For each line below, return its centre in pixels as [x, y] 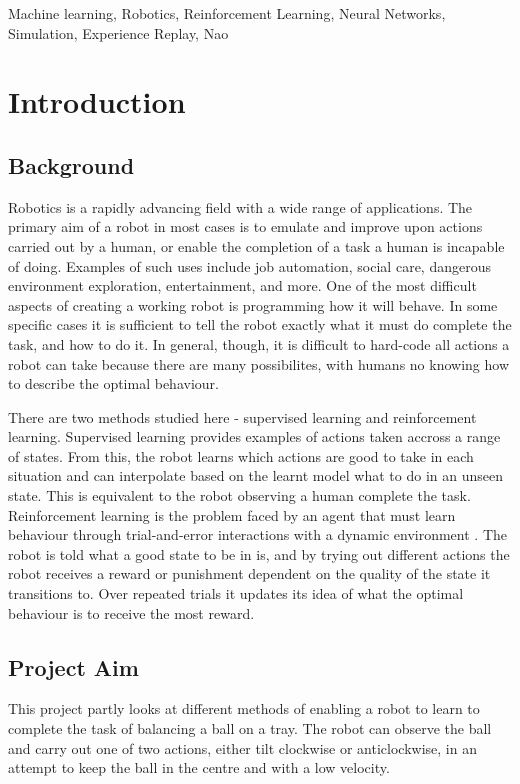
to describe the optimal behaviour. [113, 383]
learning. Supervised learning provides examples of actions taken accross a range [254, 436]
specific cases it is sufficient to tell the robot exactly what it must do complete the [260, 324]
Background [71, 164]
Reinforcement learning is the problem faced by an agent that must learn [232, 514]
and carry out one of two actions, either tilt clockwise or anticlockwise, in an [242, 747]
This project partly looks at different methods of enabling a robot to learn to [244, 708]
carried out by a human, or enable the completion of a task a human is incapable [256, 245]
